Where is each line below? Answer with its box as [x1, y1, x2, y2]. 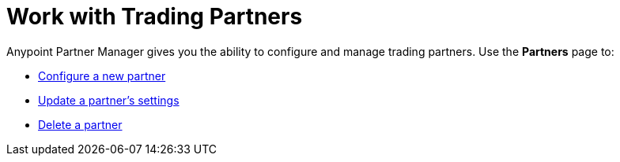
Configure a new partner [38, 68, 166, 83]
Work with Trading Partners [6, 3, 303, 30]
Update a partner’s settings [38, 93, 180, 107]
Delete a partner [38, 117, 123, 131]
